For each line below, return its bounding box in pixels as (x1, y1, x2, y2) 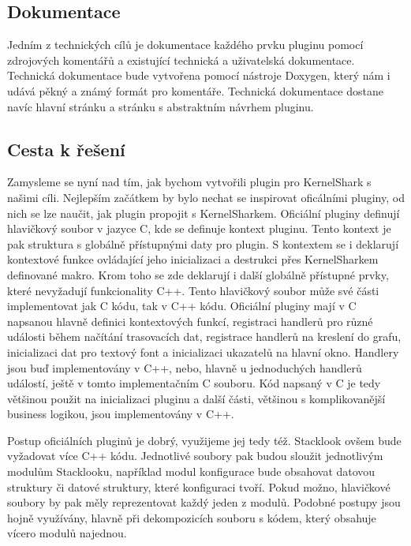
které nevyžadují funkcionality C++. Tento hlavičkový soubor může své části (7, 282, 379, 298)
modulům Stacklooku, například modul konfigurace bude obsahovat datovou (7, 463, 376, 480)
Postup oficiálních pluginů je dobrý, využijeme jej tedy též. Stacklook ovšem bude (7, 432, 402, 448)
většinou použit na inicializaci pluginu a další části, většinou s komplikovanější (7, 390, 386, 406)
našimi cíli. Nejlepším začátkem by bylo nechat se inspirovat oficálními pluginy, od (7, 189, 405, 205)
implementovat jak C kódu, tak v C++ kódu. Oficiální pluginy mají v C (7, 297, 357, 314)
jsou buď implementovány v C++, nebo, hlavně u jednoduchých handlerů (7, 359, 362, 376)
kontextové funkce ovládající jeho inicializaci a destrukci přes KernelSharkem (7, 251, 379, 267)
